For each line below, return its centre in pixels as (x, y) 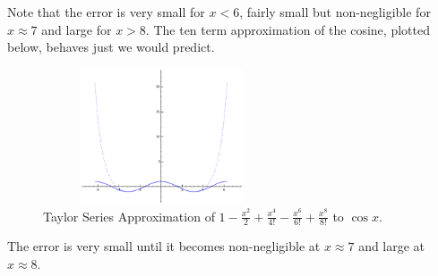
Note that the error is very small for (106, 12)
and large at (392, 246)
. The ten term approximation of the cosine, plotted (288, 29)
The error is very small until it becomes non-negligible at (164, 246)
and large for (77, 29)
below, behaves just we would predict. (111, 47)
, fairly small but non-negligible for (335, 12)
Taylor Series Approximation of (129, 216)
